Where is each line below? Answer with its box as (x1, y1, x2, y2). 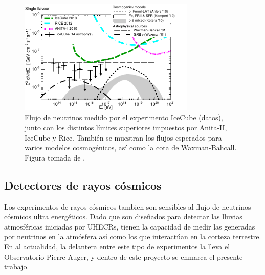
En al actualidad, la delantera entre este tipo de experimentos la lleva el (4, 241, 230, 251)
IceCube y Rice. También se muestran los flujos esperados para (25, 132, 222, 143)
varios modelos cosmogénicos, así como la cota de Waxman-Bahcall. (25, 142, 237, 153)
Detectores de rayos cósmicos (4, 177, 162, 193)
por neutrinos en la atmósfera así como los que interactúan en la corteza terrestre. (4, 231, 261, 242)
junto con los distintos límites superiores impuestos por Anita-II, (25, 122, 227, 132)
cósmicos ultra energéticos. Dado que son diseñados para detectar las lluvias (4, 211, 242, 222)
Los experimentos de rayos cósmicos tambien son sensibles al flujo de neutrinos (4, 201, 251, 212)
